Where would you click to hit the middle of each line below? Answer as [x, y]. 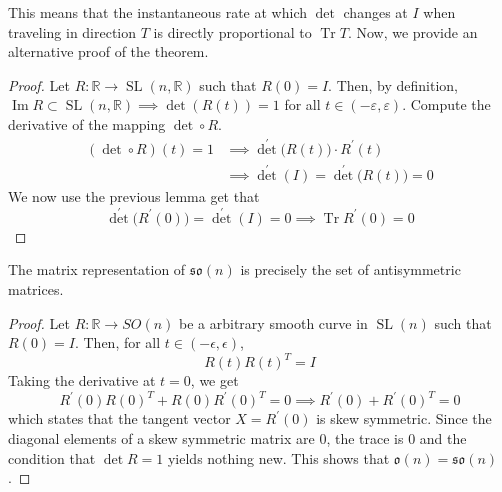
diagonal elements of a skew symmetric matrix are [161, 438]
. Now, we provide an [412, 31]
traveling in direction [72, 31]
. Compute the [446, 104]
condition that [52, 457]
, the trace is [365, 438]
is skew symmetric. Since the [404, 418]
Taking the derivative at [82, 380]
